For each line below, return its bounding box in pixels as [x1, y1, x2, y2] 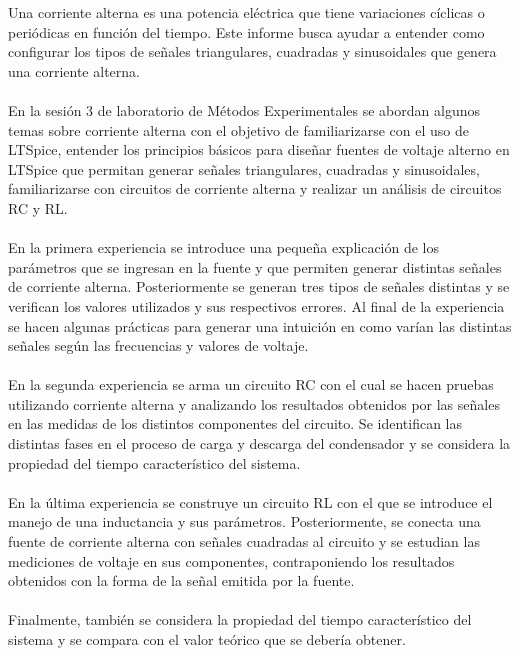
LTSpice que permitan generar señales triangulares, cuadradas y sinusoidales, [8, 158, 480, 179]
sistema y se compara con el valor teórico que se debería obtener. [8, 629, 406, 649]
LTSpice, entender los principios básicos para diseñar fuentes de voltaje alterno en [8, 139, 510, 160]
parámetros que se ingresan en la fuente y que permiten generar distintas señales [8, 256, 502, 277]
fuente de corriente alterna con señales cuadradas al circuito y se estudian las [8, 531, 480, 552]
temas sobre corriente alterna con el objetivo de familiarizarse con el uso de [8, 119, 469, 140]
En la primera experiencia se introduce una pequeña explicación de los [8, 237, 440, 258]
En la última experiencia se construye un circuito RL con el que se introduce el [8, 491, 493, 512]
